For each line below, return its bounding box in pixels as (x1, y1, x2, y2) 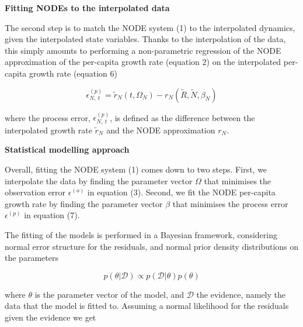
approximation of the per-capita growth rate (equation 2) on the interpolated (5, 56, 281, 68)
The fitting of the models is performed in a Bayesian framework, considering (5, 228, 277, 240)
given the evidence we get (5, 311, 96, 323)
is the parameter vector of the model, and (34, 288, 184, 300)
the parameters (5, 252, 58, 264)
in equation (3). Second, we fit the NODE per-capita (87, 186, 276, 198)
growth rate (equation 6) (29, 67, 117, 79)
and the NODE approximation (106, 123, 215, 136)
